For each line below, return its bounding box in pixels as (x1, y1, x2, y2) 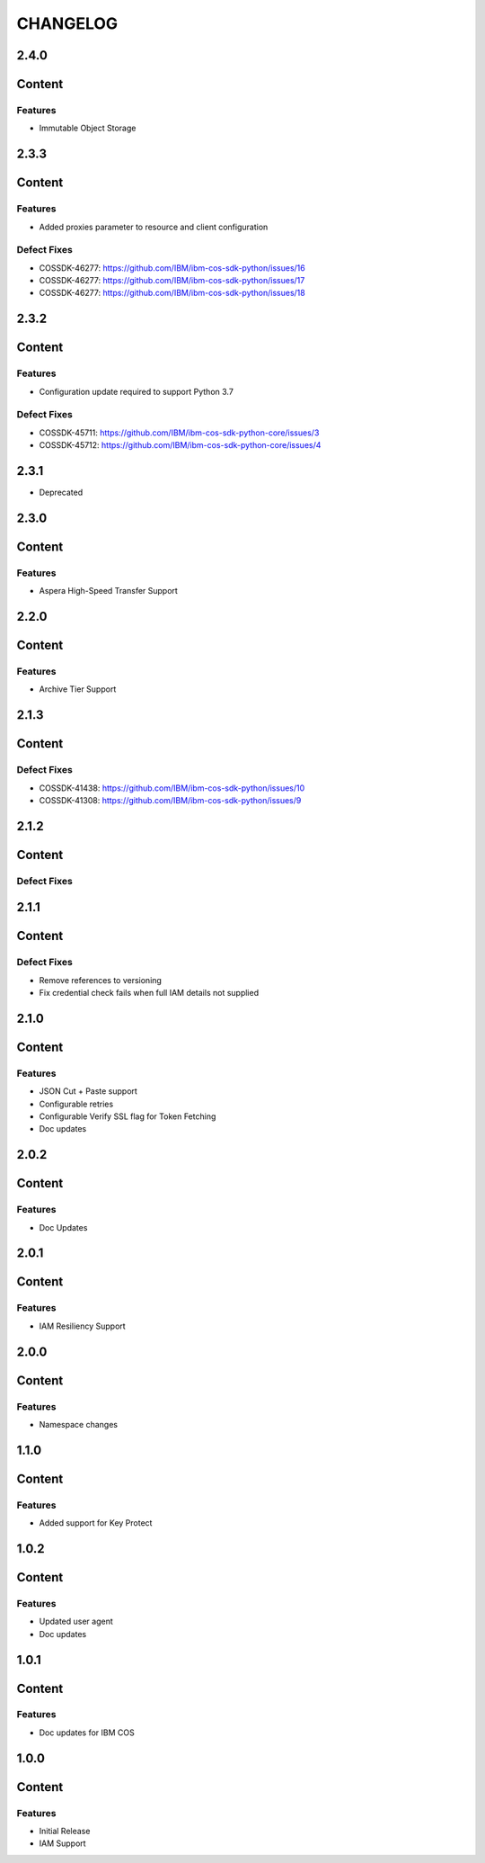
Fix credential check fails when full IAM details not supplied (39, 988, 260, 999)
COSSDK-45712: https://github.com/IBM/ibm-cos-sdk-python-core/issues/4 (39, 440, 322, 451)
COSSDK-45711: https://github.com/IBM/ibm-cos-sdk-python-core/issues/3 (39, 427, 320, 438)
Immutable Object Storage (39, 122, 137, 134)
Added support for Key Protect (39, 1518, 153, 1528)
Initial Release (39, 1826, 91, 1837)
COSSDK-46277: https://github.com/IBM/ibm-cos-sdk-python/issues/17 (39, 275, 305, 286)
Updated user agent (39, 1616, 114, 1627)
